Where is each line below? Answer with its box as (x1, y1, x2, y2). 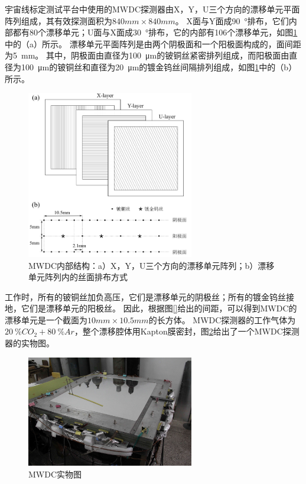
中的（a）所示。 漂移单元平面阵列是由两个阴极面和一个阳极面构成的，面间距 (5, 37, 301, 50)
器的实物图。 (5, 337, 54, 349)
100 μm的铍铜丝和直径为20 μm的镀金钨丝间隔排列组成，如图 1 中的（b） (21, 60, 297, 73)
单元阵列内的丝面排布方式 (28, 271, 128, 283)
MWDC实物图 (28, 467, 82, 480)
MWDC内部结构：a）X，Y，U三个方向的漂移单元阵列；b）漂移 (28, 259, 275, 271)
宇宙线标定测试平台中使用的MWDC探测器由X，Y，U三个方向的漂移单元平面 (5, 3, 300, 15)
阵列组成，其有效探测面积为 (5, 14, 112, 27)
